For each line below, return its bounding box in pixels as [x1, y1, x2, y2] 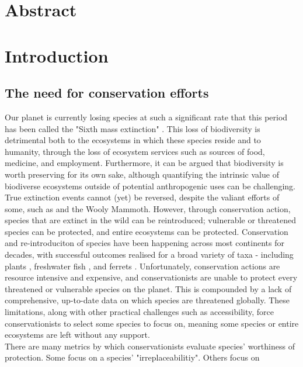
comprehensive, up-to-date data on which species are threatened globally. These [5, 294, 290, 306]
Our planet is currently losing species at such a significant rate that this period [5, 110, 288, 123]
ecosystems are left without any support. [5, 328, 150, 341]
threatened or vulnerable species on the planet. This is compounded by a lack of [5, 282, 292, 295]
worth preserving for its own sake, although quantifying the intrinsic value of [5, 168, 279, 180]
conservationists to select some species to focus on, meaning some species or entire [5, 317, 299, 329]
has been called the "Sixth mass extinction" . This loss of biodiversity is [5, 122, 260, 134]
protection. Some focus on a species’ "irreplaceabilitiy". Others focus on [5, 351, 260, 363]
